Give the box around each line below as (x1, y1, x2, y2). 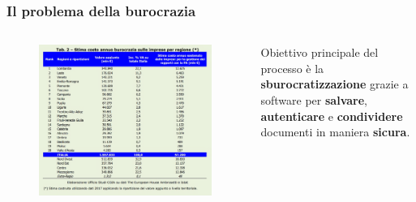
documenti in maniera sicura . (260, 123, 410, 140)
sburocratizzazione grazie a (260, 75, 409, 92)
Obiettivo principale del (260, 44, 379, 61)
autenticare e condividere (260, 107, 403, 124)
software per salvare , (260, 92, 367, 108)
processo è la (260, 59, 324, 76)
